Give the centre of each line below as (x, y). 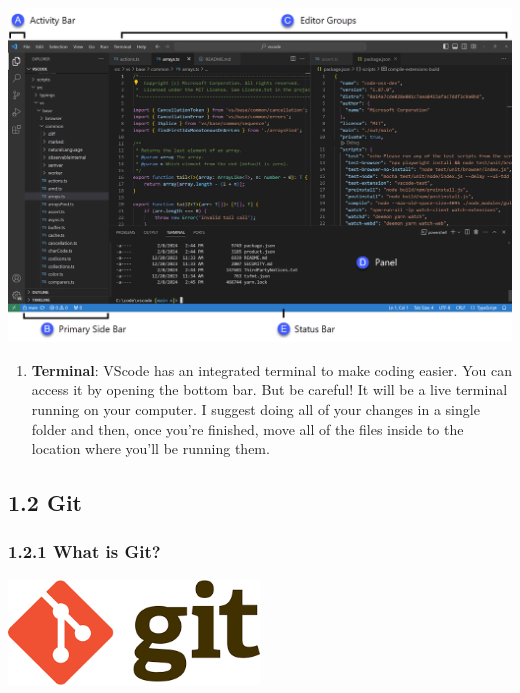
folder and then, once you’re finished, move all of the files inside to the (247, 428)
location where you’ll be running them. (150, 448)
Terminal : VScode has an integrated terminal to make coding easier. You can (271, 369)
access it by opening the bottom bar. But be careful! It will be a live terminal (269, 389)
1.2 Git (45, 502)
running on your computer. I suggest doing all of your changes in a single (255, 408)
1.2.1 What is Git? (84, 551)
